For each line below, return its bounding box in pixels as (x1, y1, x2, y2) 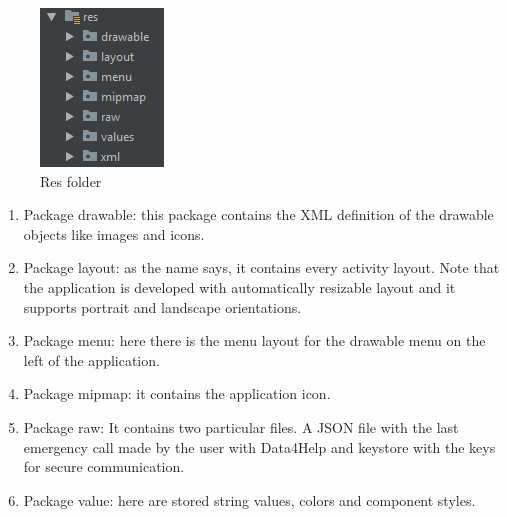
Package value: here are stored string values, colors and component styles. (23, 489, 476, 510)
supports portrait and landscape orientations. (23, 296, 302, 317)
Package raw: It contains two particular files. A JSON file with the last (23, 416, 459, 437)
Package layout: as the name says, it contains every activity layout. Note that (23, 257, 500, 278)
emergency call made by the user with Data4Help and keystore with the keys (23, 436, 496, 457)
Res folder (40, 170, 102, 191)
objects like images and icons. (23, 223, 205, 244)
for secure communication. (23, 456, 185, 477)
